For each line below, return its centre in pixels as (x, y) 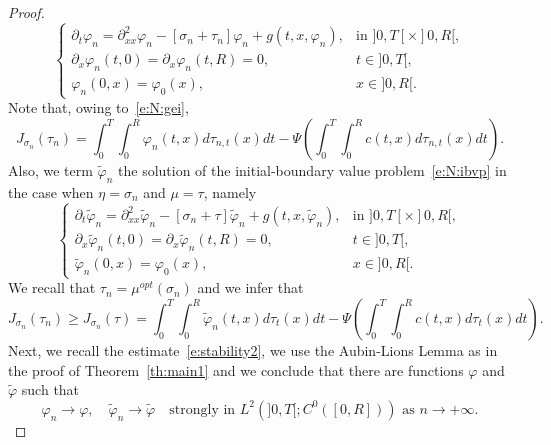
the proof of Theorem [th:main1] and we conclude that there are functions (236, 369)
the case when (51, 191)
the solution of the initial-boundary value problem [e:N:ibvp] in (312, 169)
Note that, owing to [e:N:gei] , (98, 107)
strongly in (202, 409)
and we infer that (250, 287)
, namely (230, 191)
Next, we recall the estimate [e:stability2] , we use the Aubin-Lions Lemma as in (253, 349)
